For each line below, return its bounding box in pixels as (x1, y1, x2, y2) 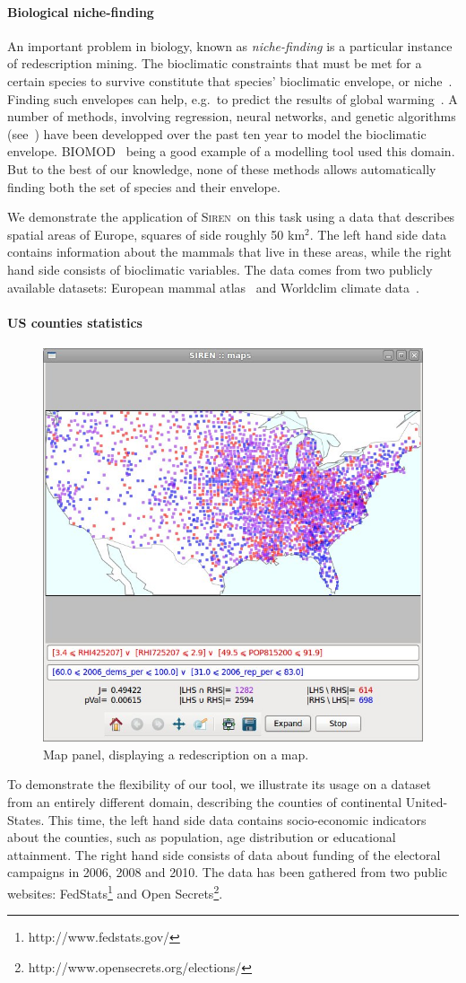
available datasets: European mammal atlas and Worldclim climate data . (7, 277, 419, 296)
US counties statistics (7, 312, 142, 331)
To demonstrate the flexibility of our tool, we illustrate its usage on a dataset (7, 775, 431, 794)
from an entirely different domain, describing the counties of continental (7, 793, 402, 812)
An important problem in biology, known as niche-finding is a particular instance (7, 36, 453, 55)
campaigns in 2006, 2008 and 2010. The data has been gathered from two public (7, 863, 448, 882)
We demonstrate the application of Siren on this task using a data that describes (7, 207, 455, 226)
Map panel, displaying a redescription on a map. (43, 744, 309, 763)
